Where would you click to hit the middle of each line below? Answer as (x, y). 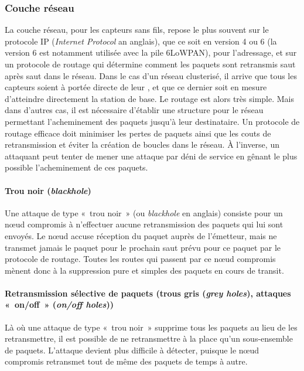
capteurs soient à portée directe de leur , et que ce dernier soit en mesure (136, 87)
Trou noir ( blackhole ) (48, 190)
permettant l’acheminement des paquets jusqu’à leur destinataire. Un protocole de (152, 121)
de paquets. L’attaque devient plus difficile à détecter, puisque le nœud (132, 350)
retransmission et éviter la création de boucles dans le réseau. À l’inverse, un (142, 144)
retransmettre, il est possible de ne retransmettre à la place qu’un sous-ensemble (149, 338)
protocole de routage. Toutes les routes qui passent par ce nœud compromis (140, 259)
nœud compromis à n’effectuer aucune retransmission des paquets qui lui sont (144, 224)
